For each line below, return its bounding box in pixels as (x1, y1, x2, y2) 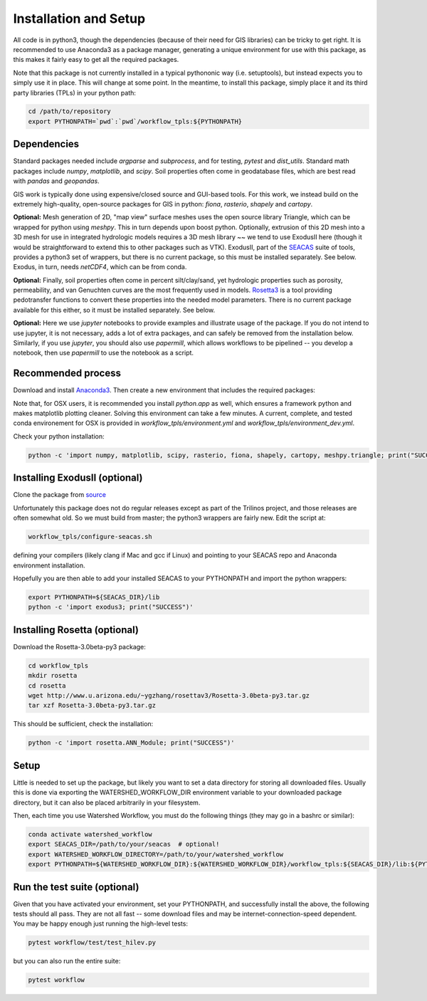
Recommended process (13, 367, 121, 379)
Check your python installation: (13, 431, 105, 441)
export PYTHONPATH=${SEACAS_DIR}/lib (28, 593, 160, 601)
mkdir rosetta (28, 671, 78, 680)
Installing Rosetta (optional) (13, 624, 139, 636)
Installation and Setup (13, 11, 146, 26)
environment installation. (13, 561, 85, 570)
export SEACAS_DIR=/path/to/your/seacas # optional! (28, 840, 220, 849)
